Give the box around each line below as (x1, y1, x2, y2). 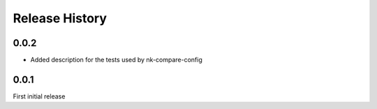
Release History (13, 10, 108, 26)
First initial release (13, 92, 66, 101)
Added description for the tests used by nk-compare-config (30, 56, 202, 64)
